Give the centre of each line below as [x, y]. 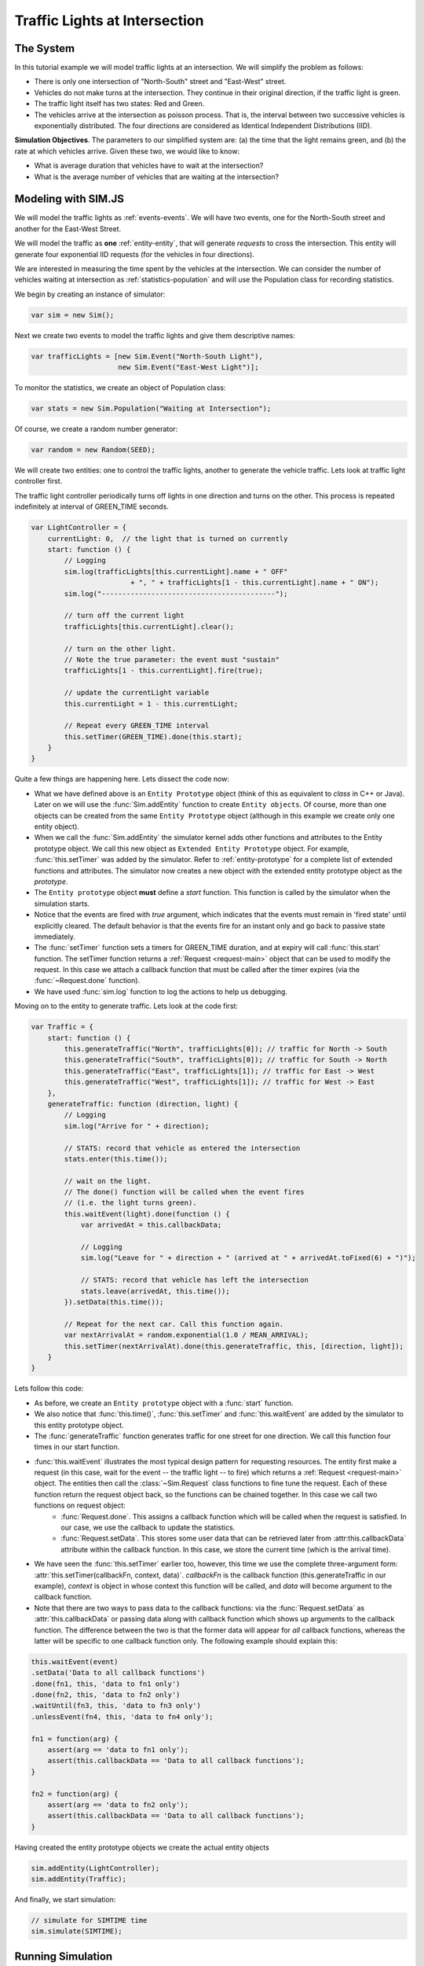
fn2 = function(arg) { [75, 1794]
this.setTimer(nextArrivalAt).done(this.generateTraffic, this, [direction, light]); [234, 1346]
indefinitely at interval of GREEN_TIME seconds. [91, 506]
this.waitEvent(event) [75, 1662]
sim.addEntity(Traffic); [79, 1879]
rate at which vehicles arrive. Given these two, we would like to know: [127, 151]
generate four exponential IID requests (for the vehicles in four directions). [135, 254]
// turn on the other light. [120, 648]
